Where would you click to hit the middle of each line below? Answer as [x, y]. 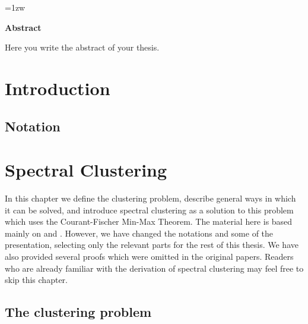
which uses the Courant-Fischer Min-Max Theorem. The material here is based [149, 221]
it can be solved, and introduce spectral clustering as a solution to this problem [149, 210]
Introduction [58, 88]
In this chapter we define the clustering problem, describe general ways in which [150, 198]
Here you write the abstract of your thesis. [82, 47]
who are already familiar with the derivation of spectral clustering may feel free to [154, 268]
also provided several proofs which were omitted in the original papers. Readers [149, 257]
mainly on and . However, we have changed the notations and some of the [139, 233]
